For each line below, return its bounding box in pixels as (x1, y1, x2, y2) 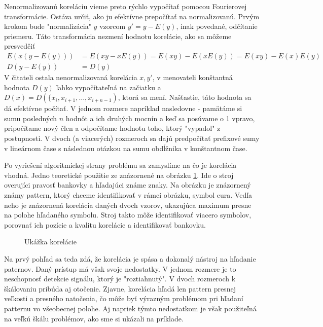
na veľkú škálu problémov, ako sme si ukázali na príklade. (4, 313, 184, 323)
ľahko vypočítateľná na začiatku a (56, 82, 161, 92)
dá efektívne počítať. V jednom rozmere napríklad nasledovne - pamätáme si (4, 103, 242, 114)
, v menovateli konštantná (152, 72, 233, 83)
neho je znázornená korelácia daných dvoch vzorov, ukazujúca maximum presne (4, 199, 252, 210)
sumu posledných (4, 113, 57, 123)
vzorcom (99, 21, 126, 31)
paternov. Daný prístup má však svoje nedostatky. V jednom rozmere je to (4, 263, 236, 274)
